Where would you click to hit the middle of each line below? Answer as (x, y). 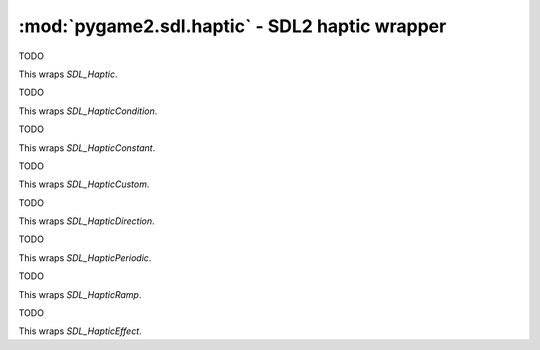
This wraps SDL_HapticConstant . (87, 147)
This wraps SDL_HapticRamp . (80, 294)
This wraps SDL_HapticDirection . (86, 221)
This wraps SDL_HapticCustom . (84, 184)
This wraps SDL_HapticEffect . (80, 331)
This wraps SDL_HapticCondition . (88, 111)
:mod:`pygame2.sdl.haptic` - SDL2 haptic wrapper (232, 26)
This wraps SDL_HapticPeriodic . (85, 257)
